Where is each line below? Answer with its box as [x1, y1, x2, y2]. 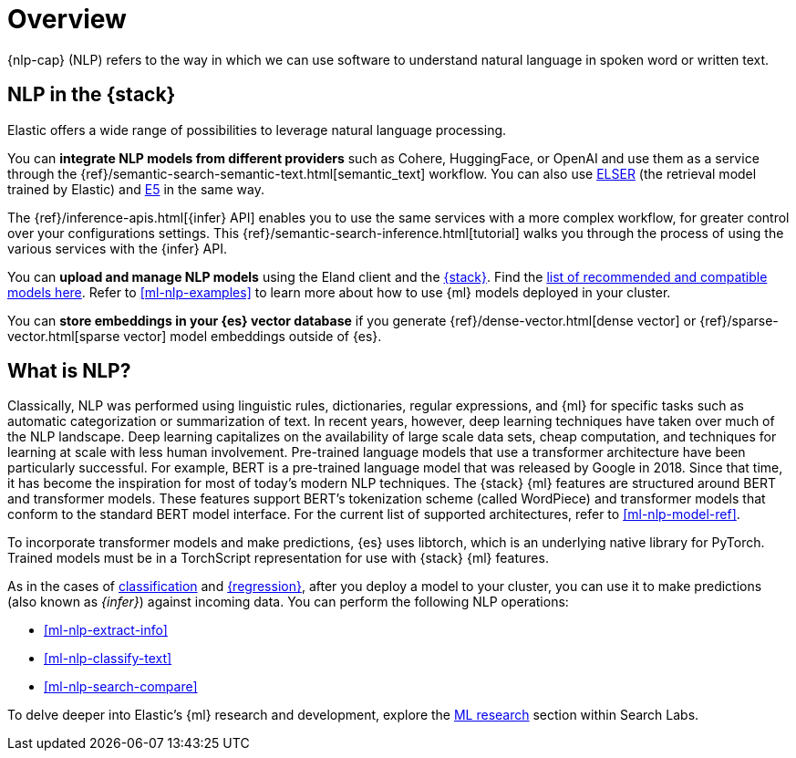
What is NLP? [7, 359, 131, 383]
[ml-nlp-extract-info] [44, 622, 168, 639]
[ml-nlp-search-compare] [44, 679, 198, 695]
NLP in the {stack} [7, 83, 176, 107]
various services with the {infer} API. [7, 240, 227, 256]
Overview [7, 4, 127, 35]
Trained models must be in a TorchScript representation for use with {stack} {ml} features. [7, 550, 549, 566]
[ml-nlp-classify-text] [44, 650, 172, 667]
